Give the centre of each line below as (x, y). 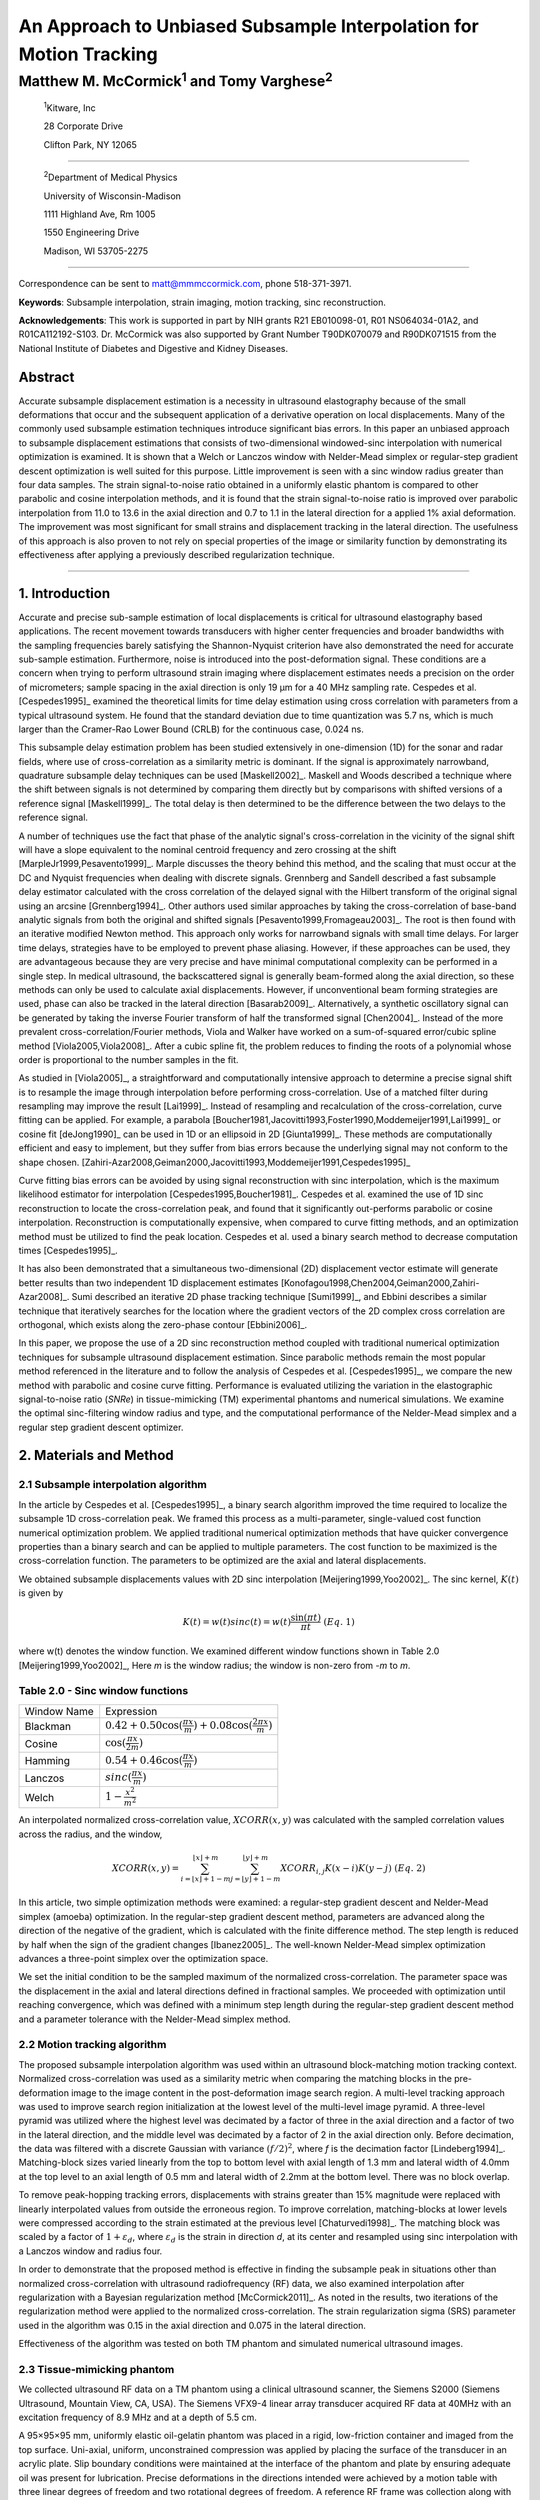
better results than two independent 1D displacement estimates (148, 1282)
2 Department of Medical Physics (110, 177)
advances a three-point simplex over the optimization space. (143, 1959)
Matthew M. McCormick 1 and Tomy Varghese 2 (176, 79)
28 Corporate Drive (83, 126)
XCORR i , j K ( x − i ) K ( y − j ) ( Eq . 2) (353, 1869)
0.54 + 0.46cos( (144, 1760)
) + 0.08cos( (223, 1725)
